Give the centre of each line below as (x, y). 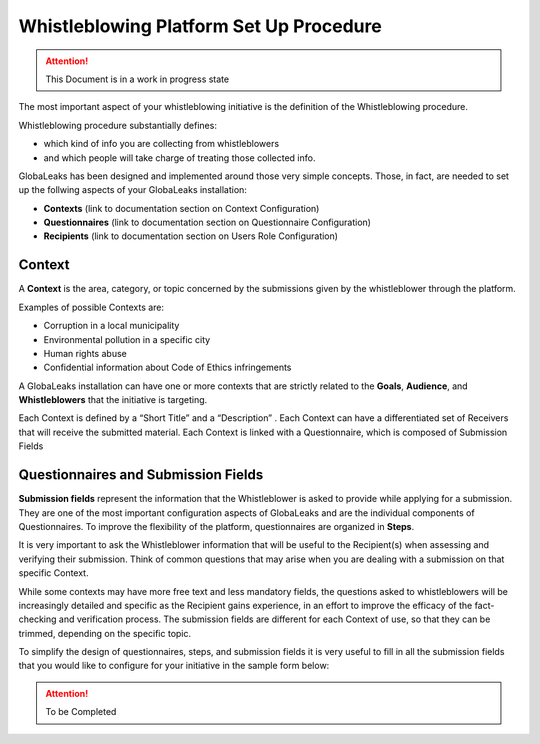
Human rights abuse (85, 353)
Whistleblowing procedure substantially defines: (117, 125)
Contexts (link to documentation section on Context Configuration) (181, 208)
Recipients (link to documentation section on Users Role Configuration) (191, 236)
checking (37, 619)
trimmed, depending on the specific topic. (105, 633)
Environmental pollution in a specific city (127, 339)
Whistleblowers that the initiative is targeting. (113, 400)
